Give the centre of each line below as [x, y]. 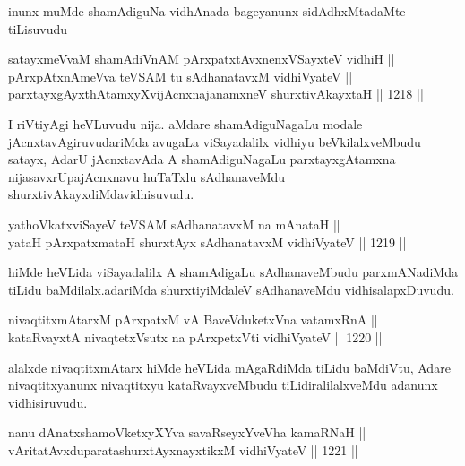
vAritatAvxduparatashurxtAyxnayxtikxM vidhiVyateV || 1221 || [183, 449]
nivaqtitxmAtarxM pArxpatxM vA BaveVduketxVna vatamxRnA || [193, 319]
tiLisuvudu [38, 28]
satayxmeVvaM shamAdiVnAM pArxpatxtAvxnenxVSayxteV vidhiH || [202, 59]
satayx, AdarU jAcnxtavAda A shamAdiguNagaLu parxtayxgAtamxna [202, 159]
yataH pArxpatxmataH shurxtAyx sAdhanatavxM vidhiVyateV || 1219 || [207, 242]
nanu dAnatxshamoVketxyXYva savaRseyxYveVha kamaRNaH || [187, 432]
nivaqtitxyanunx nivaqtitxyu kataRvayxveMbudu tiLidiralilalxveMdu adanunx [223, 385]
